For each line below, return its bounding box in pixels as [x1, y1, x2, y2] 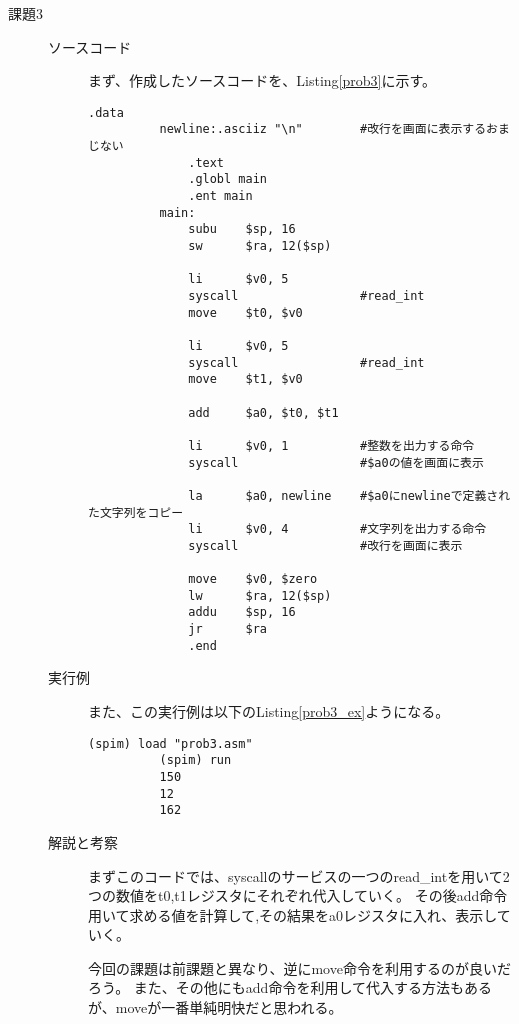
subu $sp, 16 [188, 222, 296, 237]
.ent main [188, 189, 253, 204]
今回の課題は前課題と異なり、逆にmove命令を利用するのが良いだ [88, 957, 511, 978]
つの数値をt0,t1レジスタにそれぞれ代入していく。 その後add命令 [88, 885, 508, 906]
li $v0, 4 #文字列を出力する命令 [188, 522, 487, 537]
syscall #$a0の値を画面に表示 [188, 455, 484, 470]
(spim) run [159, 753, 232, 768]
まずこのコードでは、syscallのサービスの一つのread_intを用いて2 [88, 865, 510, 886]
